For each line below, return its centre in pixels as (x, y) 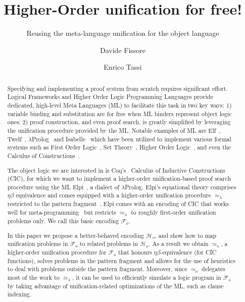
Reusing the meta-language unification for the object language (123, 33)
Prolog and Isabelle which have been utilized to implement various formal (132, 139)
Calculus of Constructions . (44, 155)
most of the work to (33, 277)
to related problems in (109, 244)
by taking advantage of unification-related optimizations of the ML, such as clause (115, 286)
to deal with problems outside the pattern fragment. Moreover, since (97, 269)
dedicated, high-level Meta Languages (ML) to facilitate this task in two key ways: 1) (119, 105)
